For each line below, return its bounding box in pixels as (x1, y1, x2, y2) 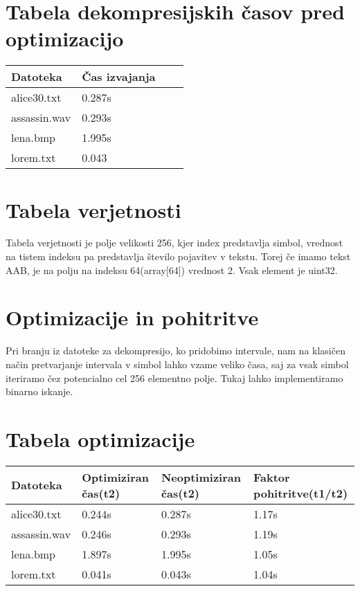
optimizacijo (6, 24, 124, 53)
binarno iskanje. (6, 384, 73, 399)
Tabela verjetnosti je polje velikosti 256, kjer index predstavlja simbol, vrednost (6, 235, 343, 250)
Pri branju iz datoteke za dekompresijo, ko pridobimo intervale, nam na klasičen (6, 343, 345, 358)
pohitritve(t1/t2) (253, 484, 348, 501)
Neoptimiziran (161, 469, 241, 485)
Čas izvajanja (82, 69, 156, 85)
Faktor (253, 469, 290, 485)
